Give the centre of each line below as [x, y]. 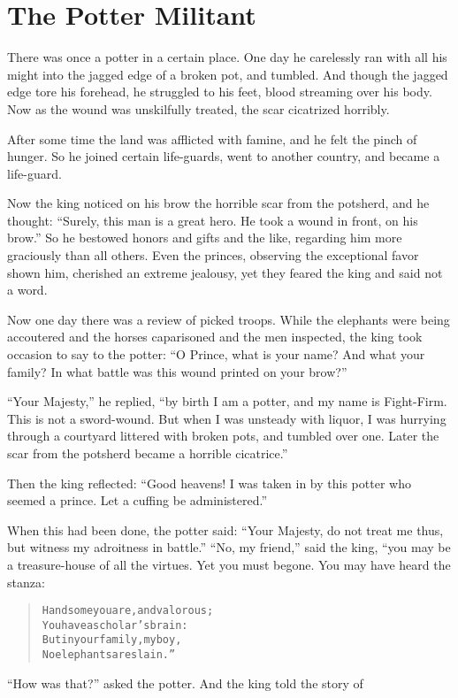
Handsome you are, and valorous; [128, 611]
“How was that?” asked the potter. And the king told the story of [185, 683]
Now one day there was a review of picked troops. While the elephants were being [229, 319]
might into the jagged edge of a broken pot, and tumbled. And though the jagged [228, 74]
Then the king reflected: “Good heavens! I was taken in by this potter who [209, 483]
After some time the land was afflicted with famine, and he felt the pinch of [212, 138]
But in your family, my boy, [112, 640]
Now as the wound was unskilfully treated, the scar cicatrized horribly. [198, 108]
